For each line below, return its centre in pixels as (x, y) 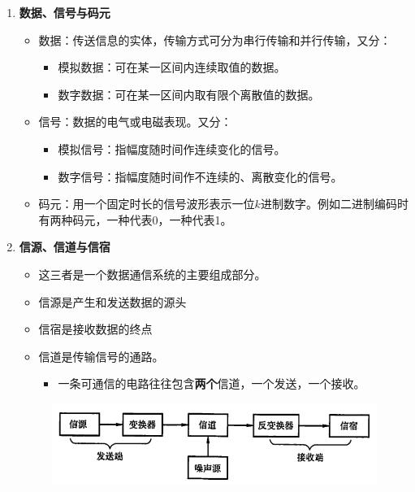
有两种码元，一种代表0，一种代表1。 (135, 219)
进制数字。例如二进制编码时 (334, 204)
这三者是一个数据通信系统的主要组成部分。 (152, 274)
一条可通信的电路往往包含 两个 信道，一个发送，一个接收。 (212, 383)
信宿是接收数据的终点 (95, 329)
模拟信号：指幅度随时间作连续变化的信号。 (172, 148)
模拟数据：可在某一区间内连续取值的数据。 (172, 67)
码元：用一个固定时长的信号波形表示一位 (147, 204)
